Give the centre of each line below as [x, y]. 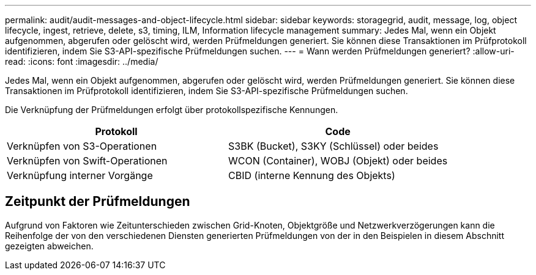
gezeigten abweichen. [49, 246]
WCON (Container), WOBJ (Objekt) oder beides [338, 161]
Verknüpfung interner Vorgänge [80, 175]
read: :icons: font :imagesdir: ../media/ [82, 61]
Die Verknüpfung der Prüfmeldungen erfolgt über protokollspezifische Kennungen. [172, 110]
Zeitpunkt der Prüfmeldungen [98, 202]
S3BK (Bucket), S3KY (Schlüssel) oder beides [333, 146]
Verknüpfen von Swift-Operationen [87, 161]
